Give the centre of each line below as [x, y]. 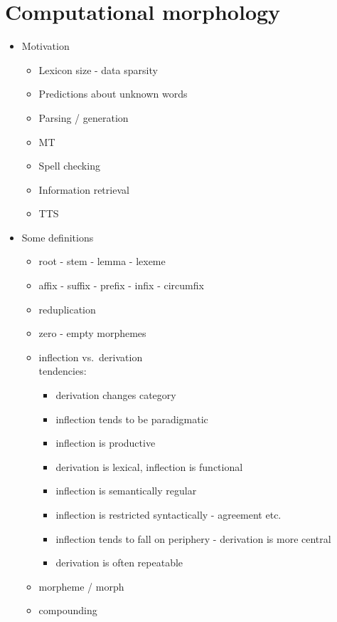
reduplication [67, 309]
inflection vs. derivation [91, 357]
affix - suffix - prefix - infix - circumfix [121, 285]
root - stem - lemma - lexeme [102, 261]
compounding [68, 610]
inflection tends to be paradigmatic [132, 419]
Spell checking [69, 166]
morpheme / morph [81, 586]
